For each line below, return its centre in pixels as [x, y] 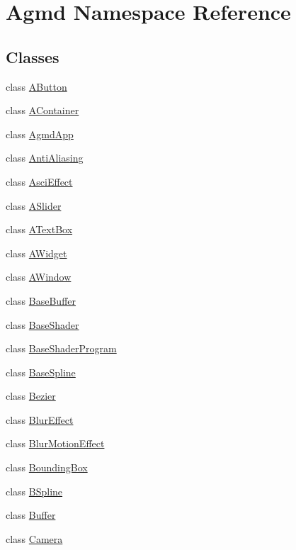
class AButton [36, 86]
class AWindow [39, 277]
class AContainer [42, 110]
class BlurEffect [40, 419]
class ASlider [34, 205]
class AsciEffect [39, 181]
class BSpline [34, 491]
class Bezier [31, 396]
